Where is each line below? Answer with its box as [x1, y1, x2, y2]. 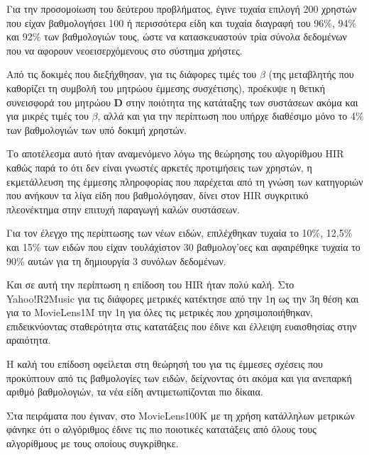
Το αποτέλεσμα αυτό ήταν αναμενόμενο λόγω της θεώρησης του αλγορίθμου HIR [6, 146, 344, 161]
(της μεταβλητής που [268, 67, 354, 82]
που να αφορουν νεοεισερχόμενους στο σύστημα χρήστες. [6, 43, 243, 57]
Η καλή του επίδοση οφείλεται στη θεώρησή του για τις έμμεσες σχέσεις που [6, 356, 323, 371]
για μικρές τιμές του [6, 108, 89, 123]
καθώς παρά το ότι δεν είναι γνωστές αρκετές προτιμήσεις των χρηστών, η [6, 159, 312, 174]
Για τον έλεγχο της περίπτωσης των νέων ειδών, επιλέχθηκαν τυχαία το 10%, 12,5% [6, 225, 353, 240]
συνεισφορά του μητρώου [6, 94, 111, 109]
